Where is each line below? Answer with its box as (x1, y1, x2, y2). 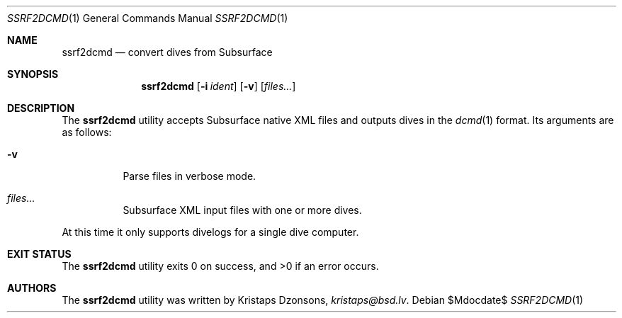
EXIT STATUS (7, 248, 72, 260)
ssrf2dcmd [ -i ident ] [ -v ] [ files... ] (141, 80, 296, 92)
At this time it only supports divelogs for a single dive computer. (62, 226, 359, 238)
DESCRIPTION (7, 102, 75, 114)
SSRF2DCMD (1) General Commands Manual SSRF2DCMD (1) (7, 12, 288, 24)
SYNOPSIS (7, 68, 59, 80)
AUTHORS (7, 282, 57, 294)
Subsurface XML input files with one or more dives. (123, 204, 362, 216)
